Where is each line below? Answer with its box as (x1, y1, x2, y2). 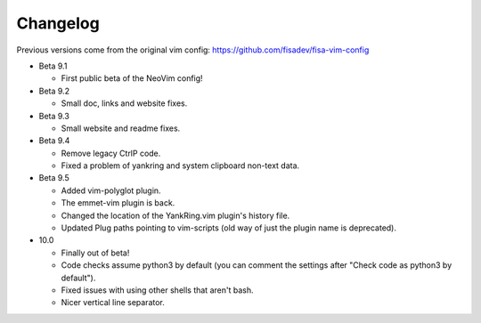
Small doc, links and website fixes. (61, 98, 188, 109)
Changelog (16, 13, 100, 33)
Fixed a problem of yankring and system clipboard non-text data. (61, 160, 300, 171)
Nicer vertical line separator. (61, 297, 165, 308)
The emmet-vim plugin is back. (61, 198, 175, 208)
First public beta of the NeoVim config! (61, 73, 204, 84)
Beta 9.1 (38, 61, 68, 71)
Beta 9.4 (38, 135, 70, 146)
